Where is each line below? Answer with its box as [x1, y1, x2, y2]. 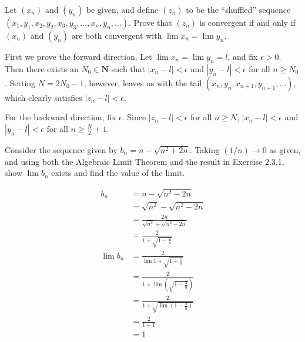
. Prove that [129, 16, 172, 28]
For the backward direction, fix [5, 111, 116, 123]
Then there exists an [5, 62, 79, 75]
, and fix [227, 50, 258, 62]
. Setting [5, 76, 36, 89]
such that [111, 62, 146, 75]
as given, [269, 143, 301, 155]
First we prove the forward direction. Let [5, 50, 152, 62]
